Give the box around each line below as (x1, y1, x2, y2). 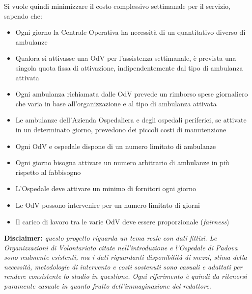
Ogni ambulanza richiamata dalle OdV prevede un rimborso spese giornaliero (15, 89, 248, 99)
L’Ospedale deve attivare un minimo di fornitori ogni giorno (15, 183, 196, 194)
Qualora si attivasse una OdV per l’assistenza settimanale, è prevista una (15, 53, 236, 63)
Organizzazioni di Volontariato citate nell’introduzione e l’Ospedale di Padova (4, 242, 238, 252)
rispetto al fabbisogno (15, 167, 81, 177)
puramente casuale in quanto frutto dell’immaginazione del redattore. (4, 281, 211, 291)
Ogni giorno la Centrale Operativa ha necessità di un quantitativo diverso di (15, 27, 246, 37)
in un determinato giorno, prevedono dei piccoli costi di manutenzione (15, 124, 226, 134)
